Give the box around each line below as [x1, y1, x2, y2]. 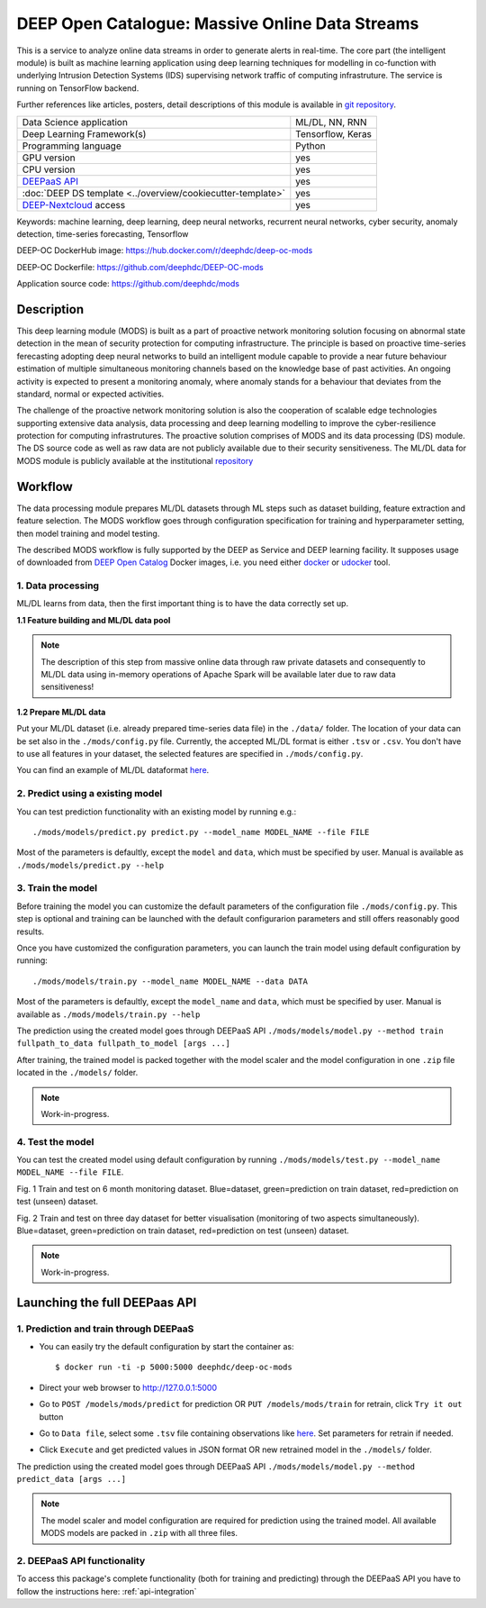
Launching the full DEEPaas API [16, 1295, 197, 1310]
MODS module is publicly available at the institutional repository [16, 455, 254, 466]
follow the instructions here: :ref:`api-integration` [16, 1585, 197, 1596]
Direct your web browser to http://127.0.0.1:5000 [39, 1382, 218, 1393]
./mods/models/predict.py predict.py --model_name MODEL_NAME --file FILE [32, 827, 370, 837]
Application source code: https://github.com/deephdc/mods [16, 278, 240, 289]
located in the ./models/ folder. [16, 1067, 139, 1078]
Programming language [22, 140, 121, 152]
